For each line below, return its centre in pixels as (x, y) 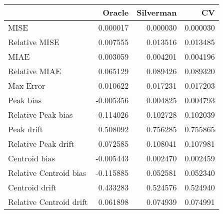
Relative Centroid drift (48, 202)
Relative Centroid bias (47, 173)
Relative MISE (34, 42)
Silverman (157, 12)
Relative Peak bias (40, 115)
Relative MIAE (34, 71)
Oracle (116, 12)
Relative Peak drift (41, 144)
